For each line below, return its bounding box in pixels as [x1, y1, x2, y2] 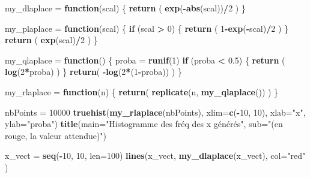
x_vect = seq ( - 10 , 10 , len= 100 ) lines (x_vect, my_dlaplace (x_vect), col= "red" [5, 149, 306, 162]
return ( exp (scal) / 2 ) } [5, 34, 98, 46]
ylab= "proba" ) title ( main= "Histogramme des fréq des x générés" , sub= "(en [5, 117, 283, 130]
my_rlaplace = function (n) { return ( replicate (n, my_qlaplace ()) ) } [5, 85, 279, 98]
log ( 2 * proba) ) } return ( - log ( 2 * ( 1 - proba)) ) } [5, 65, 182, 78]
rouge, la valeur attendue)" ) [5, 129, 107, 141]
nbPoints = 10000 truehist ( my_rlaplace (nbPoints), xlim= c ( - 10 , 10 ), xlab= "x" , [5, 105, 306, 118]
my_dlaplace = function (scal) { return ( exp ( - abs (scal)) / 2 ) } [5, 2, 246, 14]
